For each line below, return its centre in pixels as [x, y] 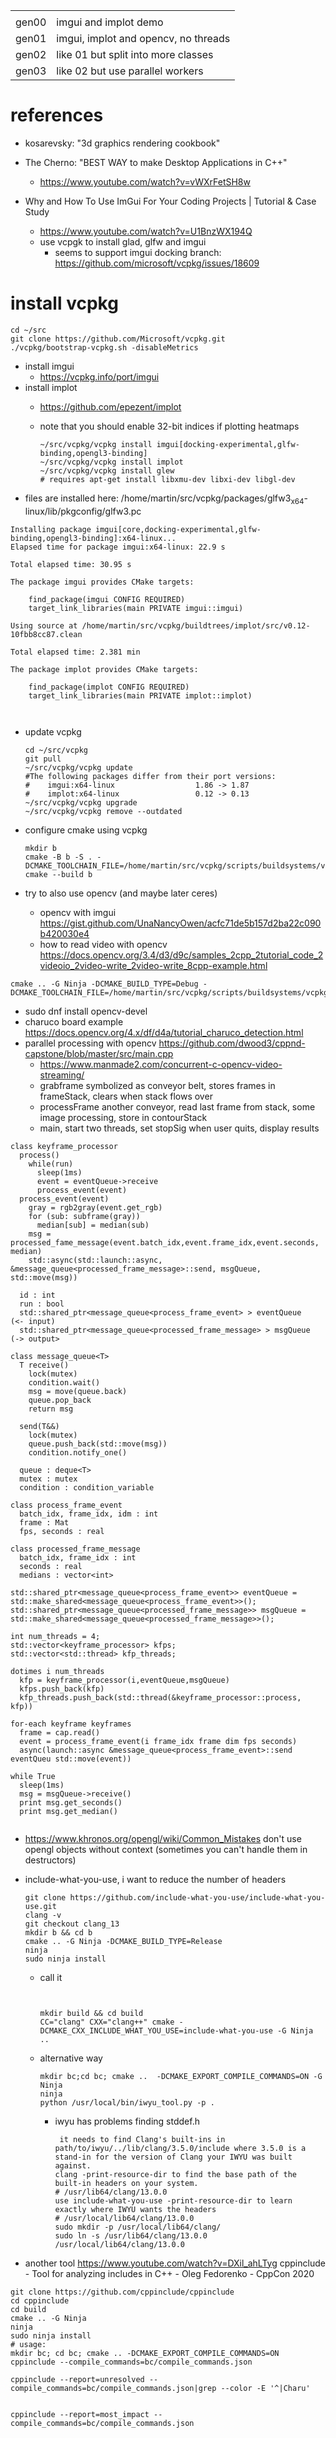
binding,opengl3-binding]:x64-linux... [93, 538]
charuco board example [74, 1021]
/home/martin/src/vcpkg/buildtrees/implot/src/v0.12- [196, 625]
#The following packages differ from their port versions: [150, 776]
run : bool [42, 1304]
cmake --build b [58, 874]
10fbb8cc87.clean [46, 634]
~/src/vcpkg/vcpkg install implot [111, 462]
